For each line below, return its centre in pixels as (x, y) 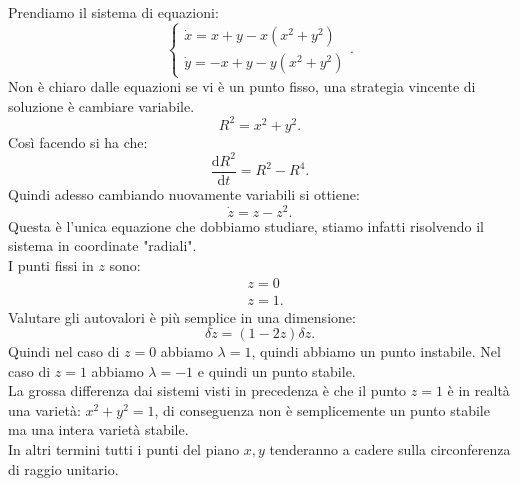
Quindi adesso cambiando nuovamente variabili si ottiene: (184, 194)
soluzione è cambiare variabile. (101, 105)
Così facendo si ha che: (78, 141)
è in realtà (478, 390)
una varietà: (44, 409)
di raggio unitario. (63, 468)
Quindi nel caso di (64, 351)
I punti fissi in (51, 264)
